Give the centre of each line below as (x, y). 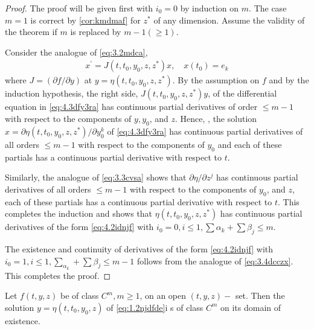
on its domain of (251, 307)
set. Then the (260, 295)
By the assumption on (219, 80)
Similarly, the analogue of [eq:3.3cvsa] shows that (96, 177)
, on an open (163, 295)
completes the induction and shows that (79, 213)
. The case (268, 8)
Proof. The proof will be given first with (79, 8)
